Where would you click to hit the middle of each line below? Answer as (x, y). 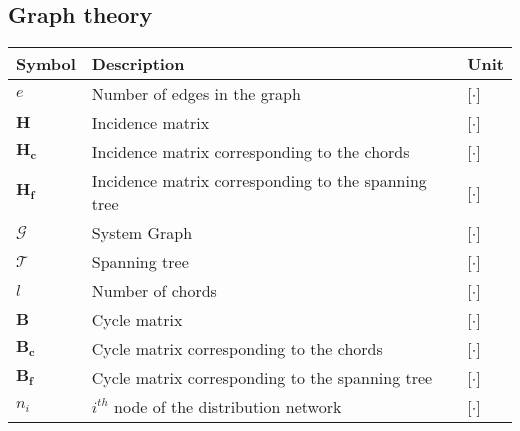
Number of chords (154, 291)
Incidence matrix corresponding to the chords (250, 152)
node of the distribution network (228, 407)
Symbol (46, 64)
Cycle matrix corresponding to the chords (237, 349)
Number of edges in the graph (196, 94)
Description (138, 64)
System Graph (142, 233)
